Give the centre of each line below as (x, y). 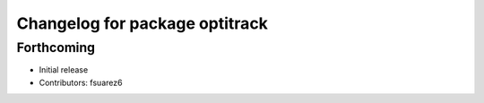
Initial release (64, 70)
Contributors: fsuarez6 (81, 82)
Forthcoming (56, 47)
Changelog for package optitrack (143, 23)
